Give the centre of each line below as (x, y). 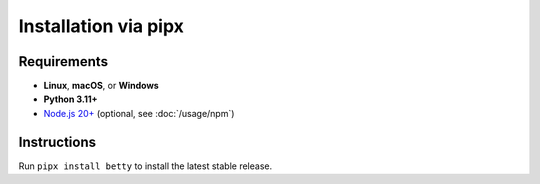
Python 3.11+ (70, 99)
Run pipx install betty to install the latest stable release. (145, 166)
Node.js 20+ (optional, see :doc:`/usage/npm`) (139, 113)
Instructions (57, 141)
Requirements (63, 61)
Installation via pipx (101, 26)
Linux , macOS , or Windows (101, 86)
